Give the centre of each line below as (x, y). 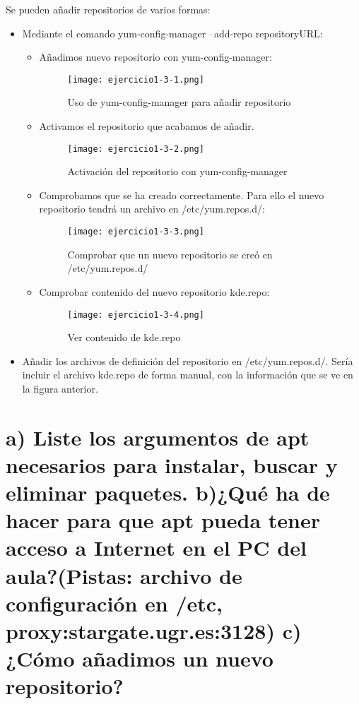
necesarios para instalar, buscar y (172, 464)
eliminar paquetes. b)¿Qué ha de (168, 493)
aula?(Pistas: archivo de (124, 575)
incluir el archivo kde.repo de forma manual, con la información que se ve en (188, 375)
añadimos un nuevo (178, 658)
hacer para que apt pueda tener (163, 520)
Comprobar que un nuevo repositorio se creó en (170, 254)
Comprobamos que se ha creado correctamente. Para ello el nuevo (182, 195)
